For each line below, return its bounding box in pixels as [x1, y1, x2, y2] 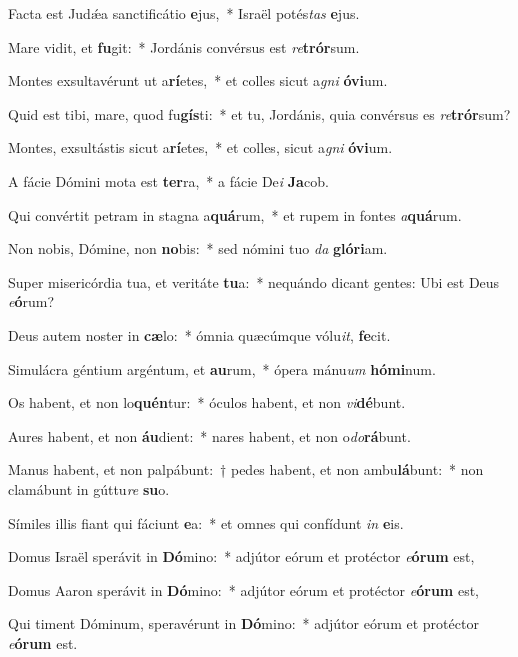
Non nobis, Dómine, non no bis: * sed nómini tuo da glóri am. [8, 238, 388, 259]
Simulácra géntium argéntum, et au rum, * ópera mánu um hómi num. [8, 358, 436, 379]
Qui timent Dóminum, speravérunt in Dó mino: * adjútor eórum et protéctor [8, 613, 479, 634]
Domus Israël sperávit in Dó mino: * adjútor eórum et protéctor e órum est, [8, 546, 475, 567]
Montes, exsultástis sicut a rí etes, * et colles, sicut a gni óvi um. [8, 137, 393, 158]
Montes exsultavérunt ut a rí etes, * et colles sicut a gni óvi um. [8, 70, 388, 91]
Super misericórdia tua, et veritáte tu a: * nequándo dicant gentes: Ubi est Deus [8, 271, 500, 292]
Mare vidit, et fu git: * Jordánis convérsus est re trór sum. [8, 36, 360, 57]
